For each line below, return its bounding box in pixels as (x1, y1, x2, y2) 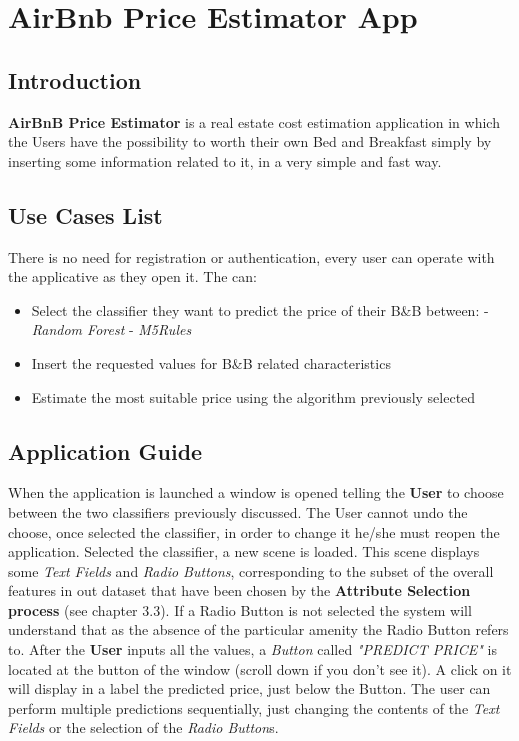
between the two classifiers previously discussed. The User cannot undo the (8, 501, 468, 522)
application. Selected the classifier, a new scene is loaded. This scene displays (8, 541, 480, 562)
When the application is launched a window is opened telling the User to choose (8, 482, 504, 503)
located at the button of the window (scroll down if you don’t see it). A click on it (8, 658, 512, 679)
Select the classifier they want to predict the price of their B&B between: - (31, 299, 489, 320)
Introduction (8, 64, 142, 95)
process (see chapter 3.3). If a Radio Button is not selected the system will (8, 599, 472, 620)
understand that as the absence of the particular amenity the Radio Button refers (8, 619, 509, 640)
